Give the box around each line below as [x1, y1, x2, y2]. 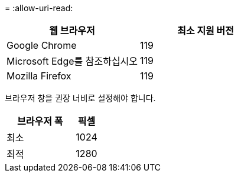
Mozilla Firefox [6, 70, 71, 82]
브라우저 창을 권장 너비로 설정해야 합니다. [5, 93, 156, 103]
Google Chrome [6, 39, 77, 51]
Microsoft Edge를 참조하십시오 [6, 55, 138, 67]
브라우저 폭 [17, 115, 63, 127]
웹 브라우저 [49, 25, 95, 36]
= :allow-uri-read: [5, 3, 73, 13]
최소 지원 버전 [177, 25, 234, 36]
